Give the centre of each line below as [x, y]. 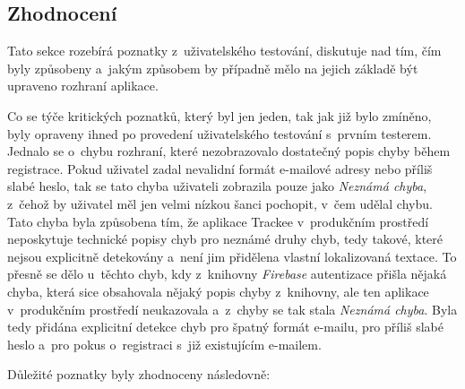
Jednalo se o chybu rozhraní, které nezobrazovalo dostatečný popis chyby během [229, 151]
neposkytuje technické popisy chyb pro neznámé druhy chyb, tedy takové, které [225, 239]
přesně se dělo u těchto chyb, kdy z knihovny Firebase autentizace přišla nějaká [227, 274]
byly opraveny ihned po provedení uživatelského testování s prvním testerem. [220, 133]
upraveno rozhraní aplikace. [83, 86]
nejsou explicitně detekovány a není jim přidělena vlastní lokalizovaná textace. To [232, 256]
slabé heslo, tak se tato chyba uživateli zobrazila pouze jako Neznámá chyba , [217, 186]
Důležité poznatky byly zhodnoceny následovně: [139, 374]
